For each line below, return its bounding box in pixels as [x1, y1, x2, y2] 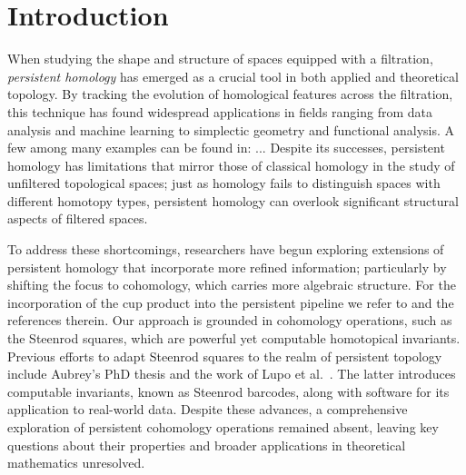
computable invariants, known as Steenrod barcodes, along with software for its [7, 381, 450, 401]
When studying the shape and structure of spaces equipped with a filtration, [7, 49, 433, 68]
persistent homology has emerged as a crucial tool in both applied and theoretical [7, 66, 459, 85]
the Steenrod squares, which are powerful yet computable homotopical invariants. [7, 329, 461, 348]
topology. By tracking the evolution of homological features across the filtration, [7, 84, 453, 104]
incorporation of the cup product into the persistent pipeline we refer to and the [7, 292, 454, 312]
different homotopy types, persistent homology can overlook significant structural [7, 191, 459, 210]
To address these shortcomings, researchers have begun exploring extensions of [7, 240, 444, 259]
